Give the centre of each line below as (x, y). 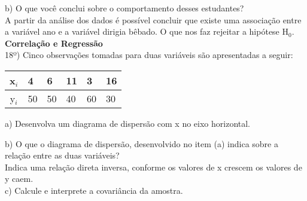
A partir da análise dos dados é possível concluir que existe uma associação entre (153, 19)
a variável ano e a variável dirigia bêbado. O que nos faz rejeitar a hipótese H (147, 31)
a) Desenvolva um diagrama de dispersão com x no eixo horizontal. (128, 123)
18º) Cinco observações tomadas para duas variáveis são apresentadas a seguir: (149, 55)
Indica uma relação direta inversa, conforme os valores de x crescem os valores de (153, 167)
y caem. (19, 179)
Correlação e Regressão (54, 43)
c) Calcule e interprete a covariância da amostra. (94, 190)
